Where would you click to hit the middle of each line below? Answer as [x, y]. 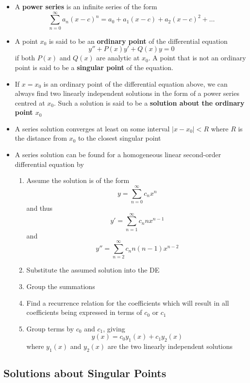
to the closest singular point [119, 138]
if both [25, 58]
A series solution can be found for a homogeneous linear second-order [118, 155]
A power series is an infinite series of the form [86, 6]
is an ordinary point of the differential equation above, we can [135, 83]
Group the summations [61, 286]
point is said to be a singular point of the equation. [94, 67]
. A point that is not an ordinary [197, 58]
